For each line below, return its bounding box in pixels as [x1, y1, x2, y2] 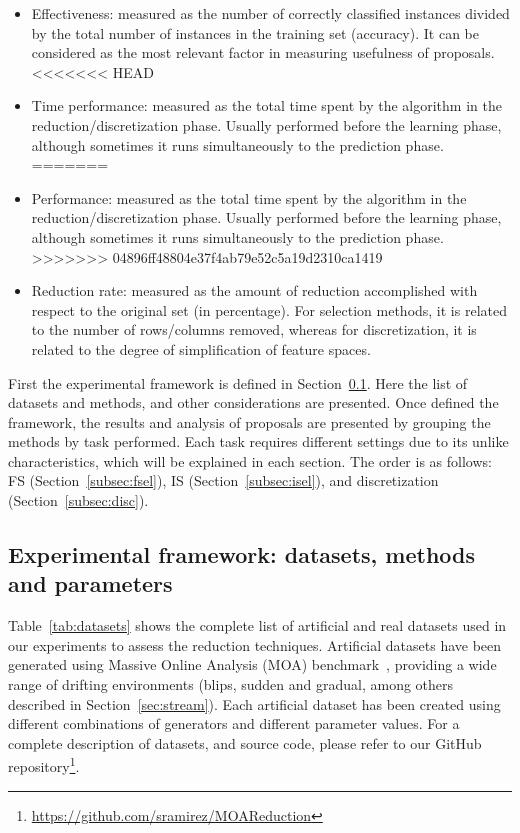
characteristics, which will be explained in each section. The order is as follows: [8, 450, 492, 471]
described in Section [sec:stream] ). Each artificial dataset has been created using [8, 693, 501, 714]
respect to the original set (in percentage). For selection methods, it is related [31, 299, 507, 320]
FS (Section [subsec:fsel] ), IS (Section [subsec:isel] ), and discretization [8, 470, 439, 491]
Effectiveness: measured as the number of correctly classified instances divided [31, 3, 510, 23]
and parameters [8, 568, 173, 599]
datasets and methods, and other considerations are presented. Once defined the [8, 392, 499, 413]
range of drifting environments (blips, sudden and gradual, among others [8, 674, 454, 695]
